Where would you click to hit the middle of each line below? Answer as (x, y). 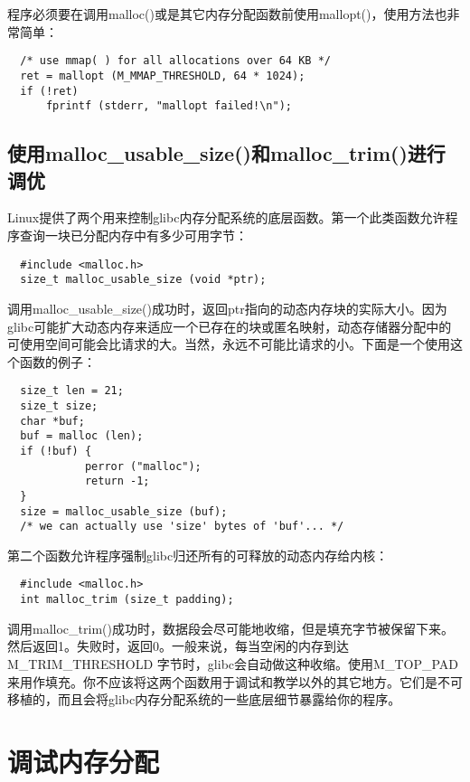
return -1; (117, 481)
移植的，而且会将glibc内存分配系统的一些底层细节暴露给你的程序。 (204, 699)
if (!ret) (49, 91)
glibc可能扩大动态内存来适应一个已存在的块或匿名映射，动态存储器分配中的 (230, 326)
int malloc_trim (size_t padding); (127, 600)
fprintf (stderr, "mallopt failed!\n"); (169, 106)
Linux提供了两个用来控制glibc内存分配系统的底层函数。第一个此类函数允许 (226, 217)
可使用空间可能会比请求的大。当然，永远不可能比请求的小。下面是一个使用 (229, 344)
